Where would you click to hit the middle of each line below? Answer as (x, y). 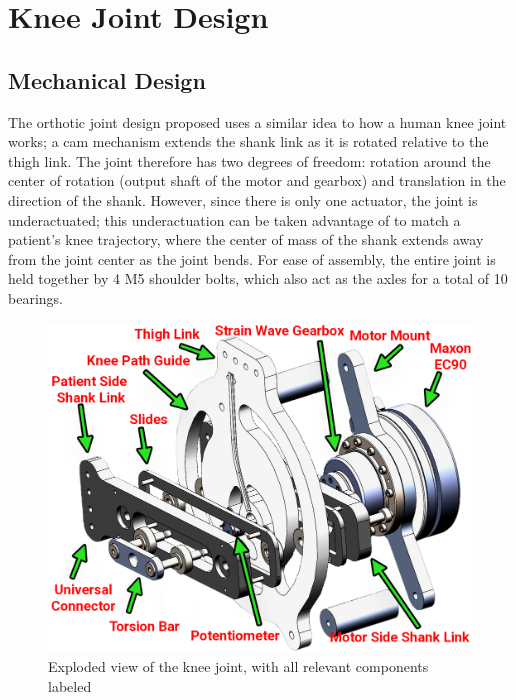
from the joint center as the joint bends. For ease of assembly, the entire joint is (252, 258)
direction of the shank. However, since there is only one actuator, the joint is (243, 199)
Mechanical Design (107, 79)
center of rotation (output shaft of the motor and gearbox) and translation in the (257, 180)
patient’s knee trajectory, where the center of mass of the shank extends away (246, 239)
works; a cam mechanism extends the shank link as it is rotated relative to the (248, 141)
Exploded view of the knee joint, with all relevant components (238, 666)
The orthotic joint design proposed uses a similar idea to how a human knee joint (257, 121)
